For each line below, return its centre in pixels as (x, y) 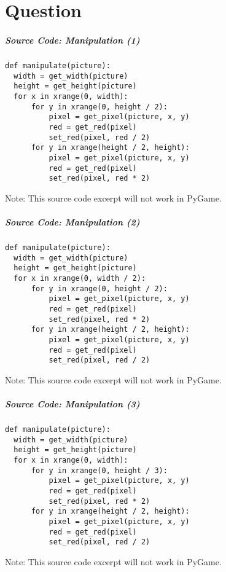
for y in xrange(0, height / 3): (99, 470)
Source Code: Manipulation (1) (72, 40)
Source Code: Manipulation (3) (72, 404)
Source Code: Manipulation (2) (72, 222)
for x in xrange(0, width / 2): (80, 278)
